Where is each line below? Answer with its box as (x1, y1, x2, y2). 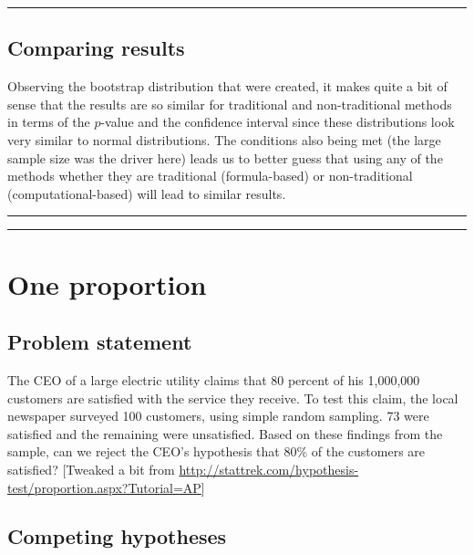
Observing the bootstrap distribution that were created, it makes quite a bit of (7, 77, 448, 96)
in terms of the (7, 112, 90, 131)
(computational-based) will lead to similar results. (7, 183, 286, 203)
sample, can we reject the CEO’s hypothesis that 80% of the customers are (7, 442, 426, 461)
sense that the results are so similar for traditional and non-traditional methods (7, 94, 452, 113)
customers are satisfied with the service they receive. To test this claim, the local (7, 388, 459, 407)
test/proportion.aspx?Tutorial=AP (7, 477, 201, 497)
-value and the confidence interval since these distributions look (100, 112, 455, 131)
